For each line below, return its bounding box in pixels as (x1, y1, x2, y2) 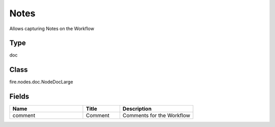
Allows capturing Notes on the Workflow (9, 26, 94, 32)
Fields (9, 92, 30, 101)
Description (122, 105, 152, 112)
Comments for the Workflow (122, 112, 190, 119)
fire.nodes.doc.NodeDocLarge (9, 79, 73, 85)
